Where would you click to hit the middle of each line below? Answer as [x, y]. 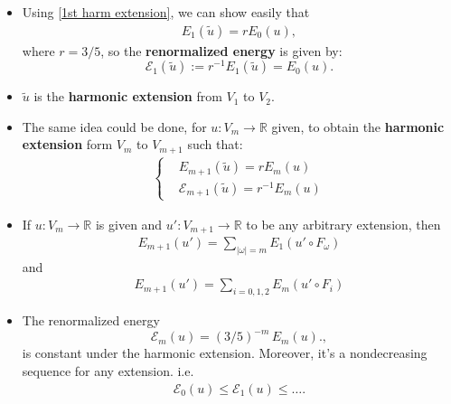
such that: [215, 144]
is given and [129, 224]
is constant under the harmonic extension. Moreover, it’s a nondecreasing [225, 353]
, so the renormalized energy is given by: [221, 50]
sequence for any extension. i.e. [108, 370]
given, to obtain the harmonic [358, 126]
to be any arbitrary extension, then [343, 224]
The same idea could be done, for [114, 126]
